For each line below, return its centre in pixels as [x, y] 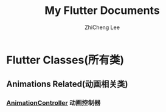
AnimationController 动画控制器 [54, 103]
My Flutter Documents [102, 11]
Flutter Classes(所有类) [65, 60]
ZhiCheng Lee [102, 27]
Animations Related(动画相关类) [67, 84]
